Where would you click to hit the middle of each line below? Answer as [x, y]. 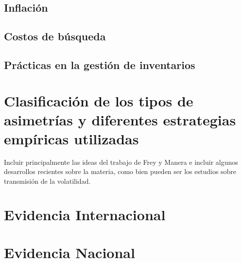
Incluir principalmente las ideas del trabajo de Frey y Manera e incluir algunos [121, 162]
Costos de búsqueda [55, 36]
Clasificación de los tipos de [99, 100]
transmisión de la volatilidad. [47, 181]
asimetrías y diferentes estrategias [120, 119]
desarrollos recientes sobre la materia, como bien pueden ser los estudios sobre [120, 171]
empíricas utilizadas [71, 138]
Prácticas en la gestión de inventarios [100, 64]
